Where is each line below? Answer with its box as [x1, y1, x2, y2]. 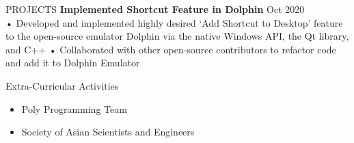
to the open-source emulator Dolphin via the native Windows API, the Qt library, [5, 29, 349, 43]
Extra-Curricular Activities [5, 78, 119, 92]
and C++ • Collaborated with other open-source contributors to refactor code [5, 42, 336, 56]
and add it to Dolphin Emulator [5, 55, 140, 70]
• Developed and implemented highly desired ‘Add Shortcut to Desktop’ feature [5, 15, 343, 29]
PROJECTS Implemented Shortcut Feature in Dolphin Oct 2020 [5, 2, 305, 16]
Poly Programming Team [21, 101, 127, 116]
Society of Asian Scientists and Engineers [21, 125, 195, 139]
